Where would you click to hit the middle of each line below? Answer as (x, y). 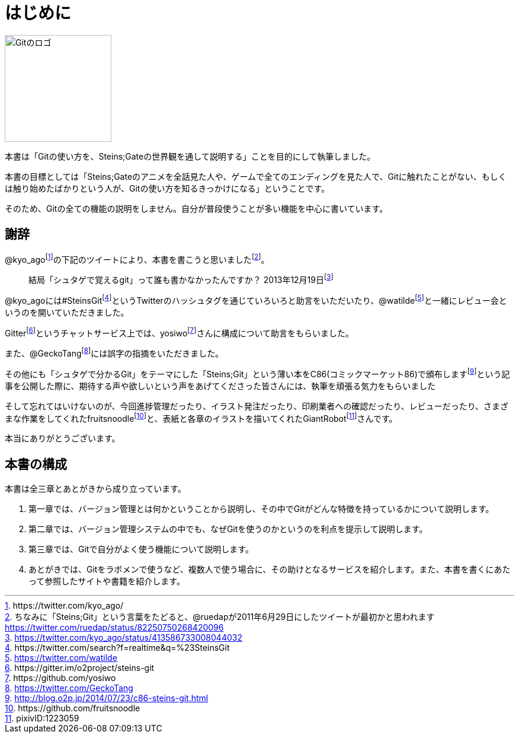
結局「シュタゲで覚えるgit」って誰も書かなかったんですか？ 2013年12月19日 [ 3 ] (181, 279)
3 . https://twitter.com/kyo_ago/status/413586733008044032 (124, 638)
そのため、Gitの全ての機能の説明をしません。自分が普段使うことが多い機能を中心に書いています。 (196, 208)
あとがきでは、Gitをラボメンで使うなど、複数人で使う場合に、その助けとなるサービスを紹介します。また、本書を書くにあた (270, 570)
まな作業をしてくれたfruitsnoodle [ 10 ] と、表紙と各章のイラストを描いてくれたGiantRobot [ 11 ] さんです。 (201, 417)
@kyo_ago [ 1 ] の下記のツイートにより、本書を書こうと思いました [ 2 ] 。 (137, 258)
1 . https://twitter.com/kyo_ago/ (64, 606)
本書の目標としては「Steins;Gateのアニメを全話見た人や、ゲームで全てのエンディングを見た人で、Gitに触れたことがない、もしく (256, 176)
